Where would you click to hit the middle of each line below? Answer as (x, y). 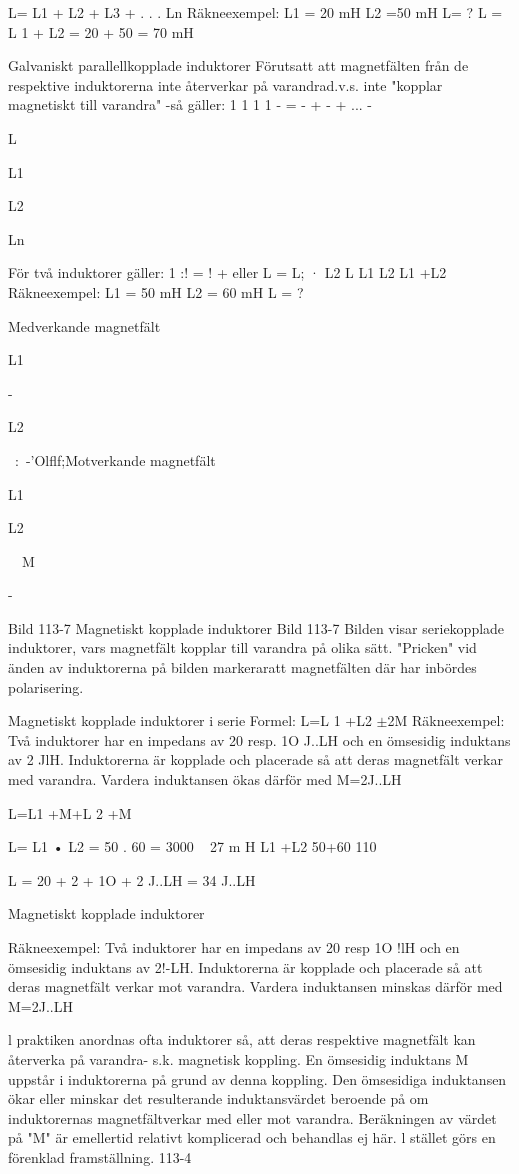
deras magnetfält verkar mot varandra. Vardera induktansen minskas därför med (255, 986)
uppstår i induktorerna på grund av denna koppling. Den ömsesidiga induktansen (257, 1078)
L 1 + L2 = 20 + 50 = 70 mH (101, 31)
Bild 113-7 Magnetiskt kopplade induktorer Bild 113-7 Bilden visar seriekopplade (256, 627)
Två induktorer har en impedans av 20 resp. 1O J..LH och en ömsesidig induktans (259, 739)
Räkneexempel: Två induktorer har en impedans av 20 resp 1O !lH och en (234, 947)
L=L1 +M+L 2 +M (70, 812)
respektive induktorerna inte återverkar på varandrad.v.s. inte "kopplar (225, 84)
